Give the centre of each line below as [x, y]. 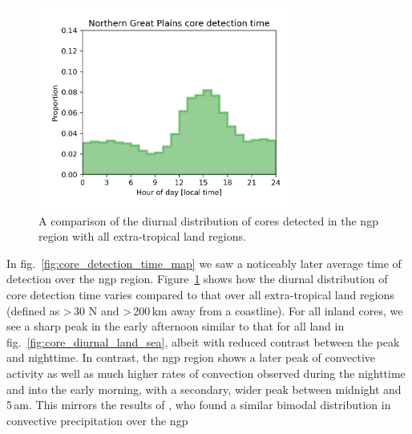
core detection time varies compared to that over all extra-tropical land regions [200, 294]
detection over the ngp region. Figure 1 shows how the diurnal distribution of [197, 279]
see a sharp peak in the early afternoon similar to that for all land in [176, 326]
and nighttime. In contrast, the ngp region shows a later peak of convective [191, 357]
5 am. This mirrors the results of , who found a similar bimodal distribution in [199, 405]
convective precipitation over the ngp [97, 420]
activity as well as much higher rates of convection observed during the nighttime [206, 373]
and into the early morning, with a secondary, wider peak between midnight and [204, 389]
